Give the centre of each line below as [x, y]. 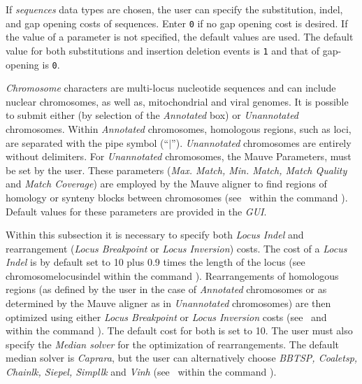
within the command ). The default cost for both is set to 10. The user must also [179, 330]
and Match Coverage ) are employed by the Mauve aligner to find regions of [166, 184]
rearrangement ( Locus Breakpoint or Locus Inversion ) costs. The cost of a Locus [176, 248]
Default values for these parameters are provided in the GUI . [136, 211]
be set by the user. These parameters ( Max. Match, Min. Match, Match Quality [176, 170]
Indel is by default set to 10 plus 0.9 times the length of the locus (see [155, 262]
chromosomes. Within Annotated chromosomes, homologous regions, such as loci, [179, 128]
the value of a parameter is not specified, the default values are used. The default [180, 37]
